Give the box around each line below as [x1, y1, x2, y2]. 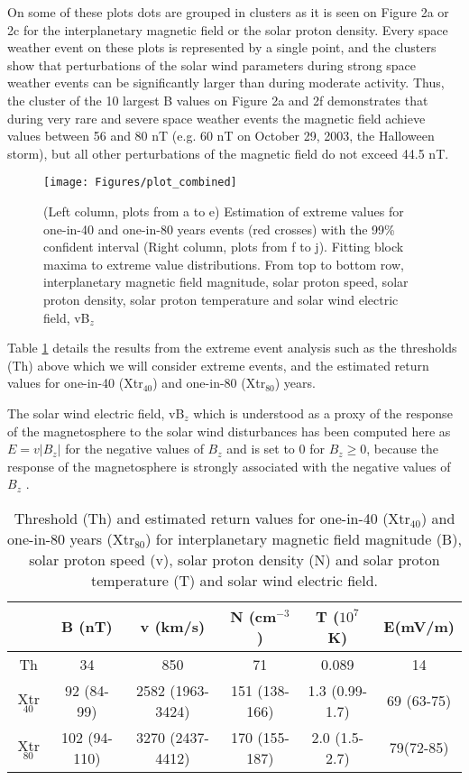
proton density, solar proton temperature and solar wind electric [43, 289, 399, 308]
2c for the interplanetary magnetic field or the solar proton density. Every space [7, 20, 448, 39]
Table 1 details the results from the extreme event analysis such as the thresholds [7, 338, 457, 357]
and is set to [226, 439, 295, 458]
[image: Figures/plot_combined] [43, 176, 237, 189]
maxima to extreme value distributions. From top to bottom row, [43, 254, 404, 273]
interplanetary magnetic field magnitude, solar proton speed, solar [43, 272, 409, 291]
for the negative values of [65, 439, 204, 458]
